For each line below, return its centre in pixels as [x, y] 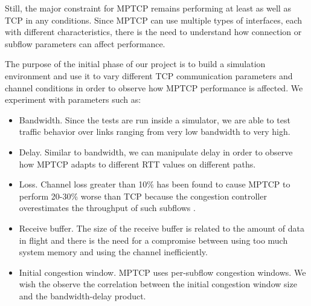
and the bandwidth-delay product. [82, 295]
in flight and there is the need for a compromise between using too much [153, 240]
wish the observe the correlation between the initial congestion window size [158, 284]
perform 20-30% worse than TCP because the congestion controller [143, 196]
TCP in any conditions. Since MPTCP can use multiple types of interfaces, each [154, 20]
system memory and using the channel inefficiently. [113, 252]
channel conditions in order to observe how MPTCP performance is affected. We [154, 87]
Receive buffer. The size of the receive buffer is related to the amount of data [162, 228]
